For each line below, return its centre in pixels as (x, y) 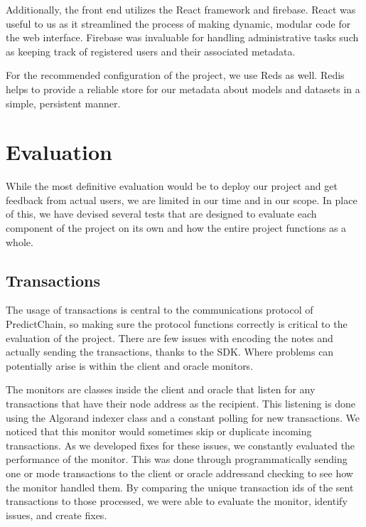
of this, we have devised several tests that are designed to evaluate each (161, 214)
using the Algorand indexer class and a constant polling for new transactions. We (183, 417)
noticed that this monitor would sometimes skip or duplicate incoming (159, 431)
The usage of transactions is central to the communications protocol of (160, 310)
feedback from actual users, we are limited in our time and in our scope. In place (182, 199)
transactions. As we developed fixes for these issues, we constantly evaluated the (181, 445)
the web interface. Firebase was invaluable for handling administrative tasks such (182, 37)
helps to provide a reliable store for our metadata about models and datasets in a (183, 89)
